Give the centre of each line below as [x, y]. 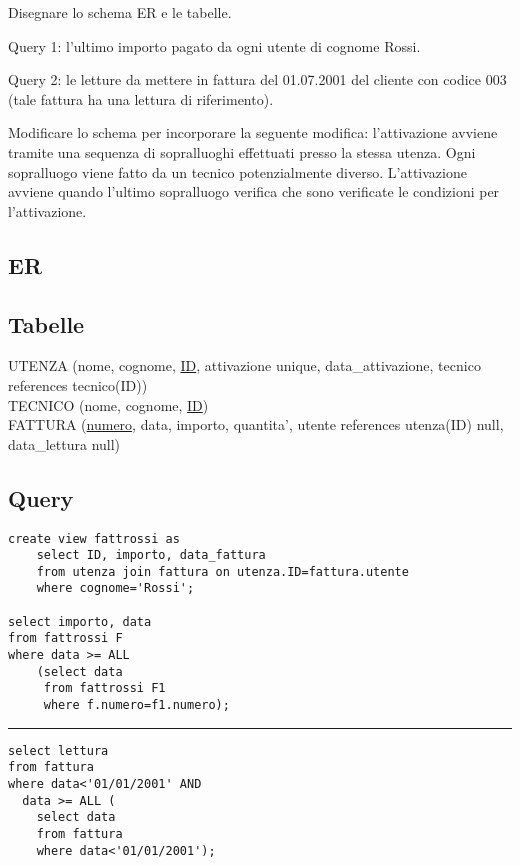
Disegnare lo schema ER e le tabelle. [120, 12]
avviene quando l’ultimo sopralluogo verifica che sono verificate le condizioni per [254, 191]
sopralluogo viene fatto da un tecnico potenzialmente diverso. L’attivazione [237, 171]
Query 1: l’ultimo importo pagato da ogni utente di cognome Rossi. [214, 45]
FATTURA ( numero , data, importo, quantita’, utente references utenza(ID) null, [256, 424]
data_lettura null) [64, 443]
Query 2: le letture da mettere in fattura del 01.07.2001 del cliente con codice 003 [257, 79]
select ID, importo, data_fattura [151, 555]
